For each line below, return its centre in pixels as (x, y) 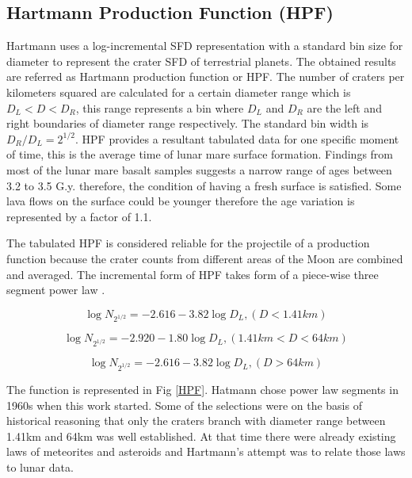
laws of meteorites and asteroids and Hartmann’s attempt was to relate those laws (206, 451)
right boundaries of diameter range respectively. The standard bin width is (188, 123)
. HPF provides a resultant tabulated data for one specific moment (237, 138)
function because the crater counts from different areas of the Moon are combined (205, 258)
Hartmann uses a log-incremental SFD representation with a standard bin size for (205, 46)
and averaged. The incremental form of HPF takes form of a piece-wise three (193, 274)
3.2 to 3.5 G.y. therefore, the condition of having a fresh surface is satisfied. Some (204, 185)
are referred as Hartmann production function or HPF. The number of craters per (206, 76)
